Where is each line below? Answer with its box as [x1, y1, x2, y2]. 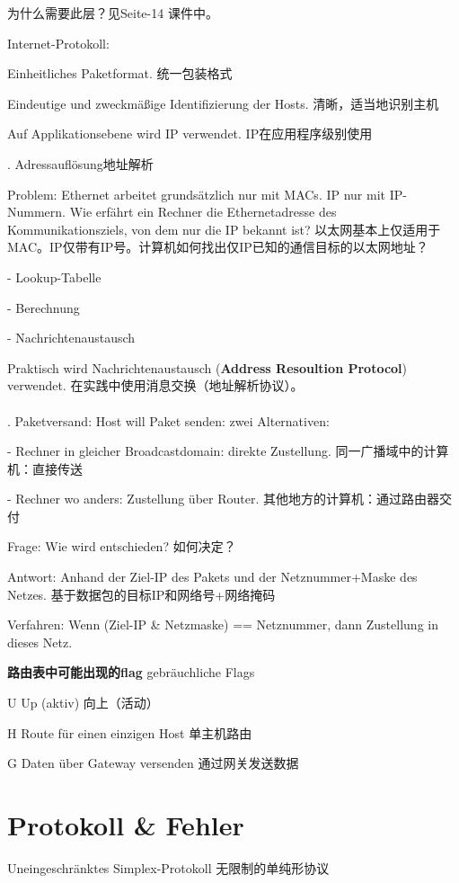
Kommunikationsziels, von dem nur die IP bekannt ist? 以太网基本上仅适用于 [7, 219, 441, 238]
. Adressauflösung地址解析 [7, 154, 154, 173]
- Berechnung [7, 298, 80, 317]
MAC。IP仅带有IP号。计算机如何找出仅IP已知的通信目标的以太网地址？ [7, 237, 428, 256]
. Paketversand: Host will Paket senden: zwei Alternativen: [7, 411, 330, 430]
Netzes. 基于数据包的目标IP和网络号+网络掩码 [7, 584, 276, 603]
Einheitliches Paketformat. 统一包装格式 [7, 64, 233, 83]
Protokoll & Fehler [7, 807, 244, 843]
